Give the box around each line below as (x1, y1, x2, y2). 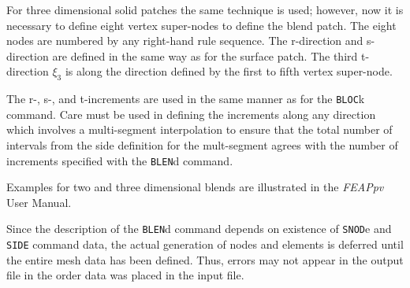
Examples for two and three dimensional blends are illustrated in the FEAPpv (6, 179, 384, 195)
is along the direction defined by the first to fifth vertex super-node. (65, 63, 393, 79)
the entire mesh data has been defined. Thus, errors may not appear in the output (6, 251, 404, 268)
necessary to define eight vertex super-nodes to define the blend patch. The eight (6, 17, 397, 33)
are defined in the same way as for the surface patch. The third (52, 47, 358, 64)
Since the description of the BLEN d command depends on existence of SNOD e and (6, 220, 392, 237)
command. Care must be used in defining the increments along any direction (6, 105, 376, 122)
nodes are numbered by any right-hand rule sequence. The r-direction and (6, 32, 363, 49)
